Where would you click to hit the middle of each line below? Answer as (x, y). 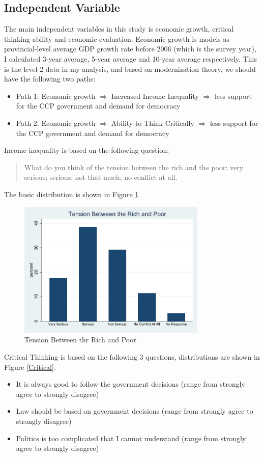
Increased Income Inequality (155, 96)
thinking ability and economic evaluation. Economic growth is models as (117, 38)
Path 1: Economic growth (56, 96)
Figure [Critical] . (30, 367)
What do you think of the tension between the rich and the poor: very (134, 167)
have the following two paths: (50, 79)
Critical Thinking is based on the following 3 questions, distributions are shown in (132, 357)
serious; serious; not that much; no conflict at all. (101, 177)
